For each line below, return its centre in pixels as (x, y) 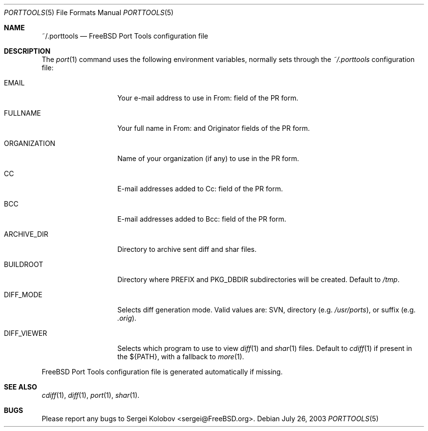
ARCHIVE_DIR (26, 234)
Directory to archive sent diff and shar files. (187, 249)
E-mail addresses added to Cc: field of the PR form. (200, 189)
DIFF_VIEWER (26, 333)
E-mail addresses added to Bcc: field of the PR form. (202, 219)
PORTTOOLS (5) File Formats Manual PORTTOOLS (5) (89, 12)
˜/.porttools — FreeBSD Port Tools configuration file (125, 36)
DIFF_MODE (23, 295)
